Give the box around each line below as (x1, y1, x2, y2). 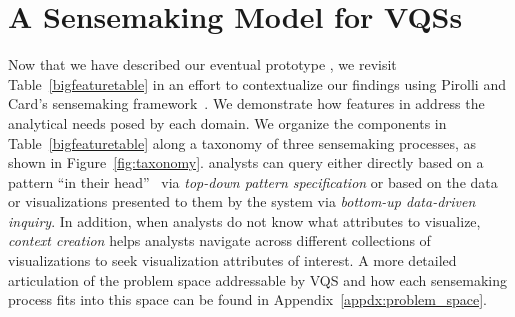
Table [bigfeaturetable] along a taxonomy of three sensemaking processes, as (8, 132, 477, 153)
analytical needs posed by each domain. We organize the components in (8, 112, 447, 133)
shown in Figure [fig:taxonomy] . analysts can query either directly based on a (8, 152, 484, 173)
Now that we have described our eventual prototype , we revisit (8, 54, 397, 75)
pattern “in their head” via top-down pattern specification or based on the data (8, 171, 498, 192)
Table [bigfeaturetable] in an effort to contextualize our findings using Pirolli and (8, 73, 506, 94)
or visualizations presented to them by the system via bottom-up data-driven (8, 191, 476, 212)
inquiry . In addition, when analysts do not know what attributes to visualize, (8, 210, 481, 231)
